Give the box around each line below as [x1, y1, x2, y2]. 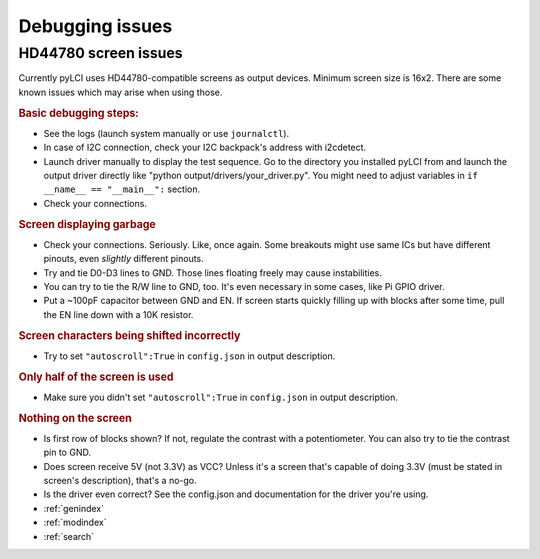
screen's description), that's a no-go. [43, 475, 197, 487]
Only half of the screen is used [18, 370, 174, 384]
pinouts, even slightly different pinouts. [43, 253, 204, 265]
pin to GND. [43, 446, 92, 459]
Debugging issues [18, 15, 173, 37]
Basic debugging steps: [18, 106, 139, 120]
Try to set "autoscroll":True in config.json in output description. [43, 350, 336, 362]
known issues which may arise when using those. [18, 86, 223, 98]
